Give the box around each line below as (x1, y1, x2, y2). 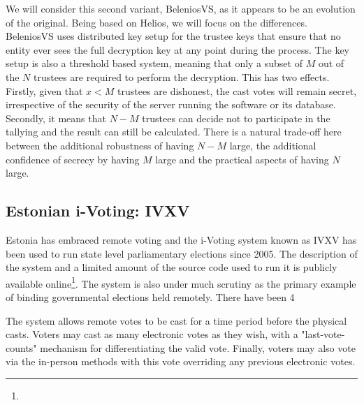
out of (318, 56, 344, 71)
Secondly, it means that (6, 110, 106, 125)
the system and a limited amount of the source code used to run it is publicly (6, 260, 337, 274)
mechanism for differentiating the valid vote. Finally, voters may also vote (40, 340, 356, 355)
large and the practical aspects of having (155, 152, 329, 166)
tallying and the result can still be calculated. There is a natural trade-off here (6, 124, 342, 139)
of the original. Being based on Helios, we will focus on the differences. (6, 15, 307, 29)
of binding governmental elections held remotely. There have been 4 (6, 289, 295, 304)
